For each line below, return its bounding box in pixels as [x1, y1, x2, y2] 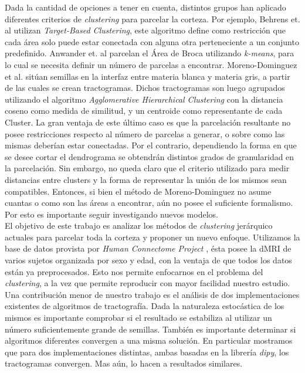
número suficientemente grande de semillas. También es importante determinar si [5, 323, 296, 335]
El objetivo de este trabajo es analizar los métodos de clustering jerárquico [5, 219, 273, 232]
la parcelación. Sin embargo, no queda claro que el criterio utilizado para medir [5, 162, 290, 174]
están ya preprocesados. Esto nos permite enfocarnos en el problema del [5, 265, 263, 277]
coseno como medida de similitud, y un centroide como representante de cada [5, 104, 283, 117]
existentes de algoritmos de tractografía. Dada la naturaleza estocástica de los [5, 300, 284, 312]
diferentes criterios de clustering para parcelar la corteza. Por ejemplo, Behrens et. [5, 12, 300, 25]
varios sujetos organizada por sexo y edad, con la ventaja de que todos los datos [5, 254, 292, 266]
